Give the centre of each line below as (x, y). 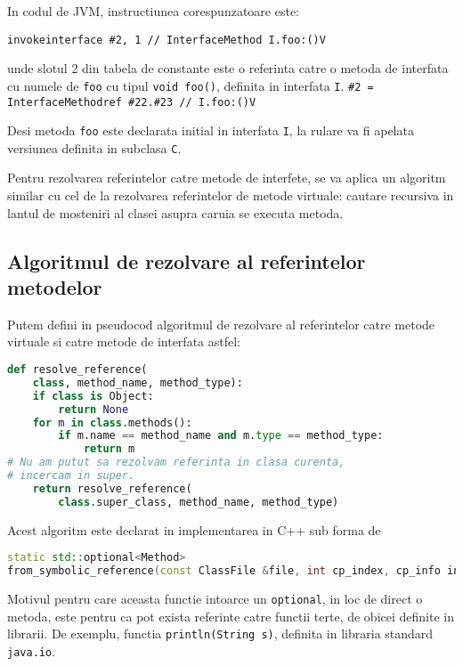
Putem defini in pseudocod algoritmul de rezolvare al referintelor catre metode (221, 324)
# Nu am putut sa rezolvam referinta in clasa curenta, (176, 463)
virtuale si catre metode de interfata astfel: (124, 341)
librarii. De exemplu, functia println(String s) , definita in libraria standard (220, 634)
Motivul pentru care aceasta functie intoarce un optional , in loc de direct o (215, 598)
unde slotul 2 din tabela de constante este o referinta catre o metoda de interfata (228, 68)
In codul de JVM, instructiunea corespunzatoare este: (153, 11)
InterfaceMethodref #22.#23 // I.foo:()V (132, 102)
